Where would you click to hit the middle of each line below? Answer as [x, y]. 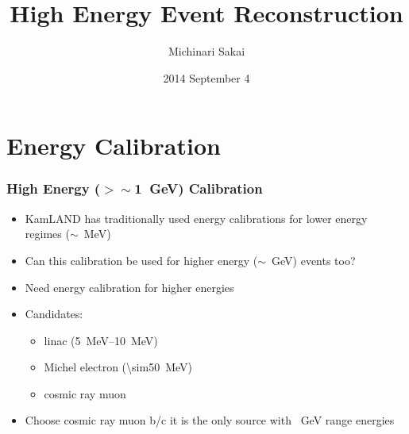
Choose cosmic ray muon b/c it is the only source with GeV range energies [210, 420]
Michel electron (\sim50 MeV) [118, 367]
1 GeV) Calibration [199, 188]
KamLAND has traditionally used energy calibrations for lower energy [196, 218]
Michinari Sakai [206, 51]
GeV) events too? [314, 260]
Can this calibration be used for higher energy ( [141, 260]
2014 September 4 [206, 77]
